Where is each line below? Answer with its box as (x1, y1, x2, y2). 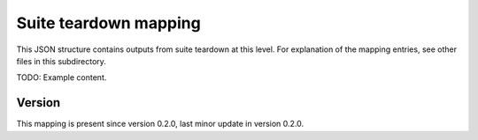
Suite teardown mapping (16, 13, 201, 33)
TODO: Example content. (16, 72, 107, 83)
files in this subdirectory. (16, 55, 106, 66)
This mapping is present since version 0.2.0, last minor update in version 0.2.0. (16, 119, 305, 129)
